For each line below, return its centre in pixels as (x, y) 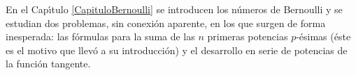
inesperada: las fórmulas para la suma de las (100, 36)
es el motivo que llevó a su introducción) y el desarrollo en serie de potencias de (177, 50)
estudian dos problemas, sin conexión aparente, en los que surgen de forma (166, 23)
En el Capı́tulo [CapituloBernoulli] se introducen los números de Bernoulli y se (174, 9)
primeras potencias (248, 36)
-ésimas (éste (323, 36)
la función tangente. (48, 64)
